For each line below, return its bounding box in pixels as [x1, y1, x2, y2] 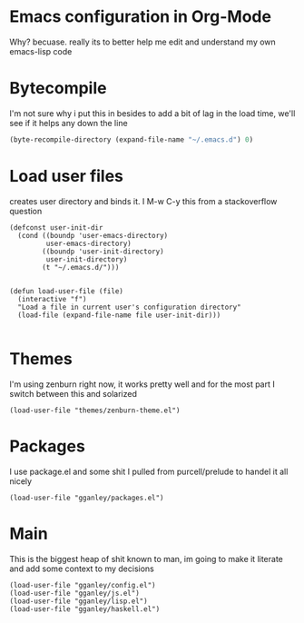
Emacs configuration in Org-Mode [9, 6, 272, 27]
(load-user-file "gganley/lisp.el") [9, 597, 148, 606]
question [9, 205, 43, 216]
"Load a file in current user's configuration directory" [17, 302, 242, 311]
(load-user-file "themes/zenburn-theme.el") [9, 406, 181, 415]
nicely [9, 475, 33, 487]
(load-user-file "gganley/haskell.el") [9, 604, 161, 614]
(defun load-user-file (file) [9, 286, 124, 296]
